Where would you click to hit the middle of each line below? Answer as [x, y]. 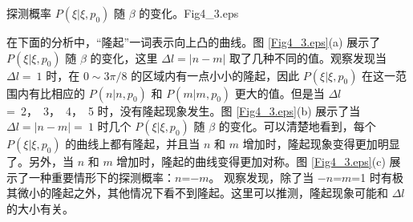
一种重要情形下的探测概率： [101, 177]
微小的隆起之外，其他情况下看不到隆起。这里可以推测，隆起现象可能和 [202, 193]
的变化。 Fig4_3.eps [189, 13]
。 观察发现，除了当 [261, 177]
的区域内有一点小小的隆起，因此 [215, 75]
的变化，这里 [124, 57]
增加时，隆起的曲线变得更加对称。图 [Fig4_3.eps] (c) [251, 161]
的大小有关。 [40, 208]
